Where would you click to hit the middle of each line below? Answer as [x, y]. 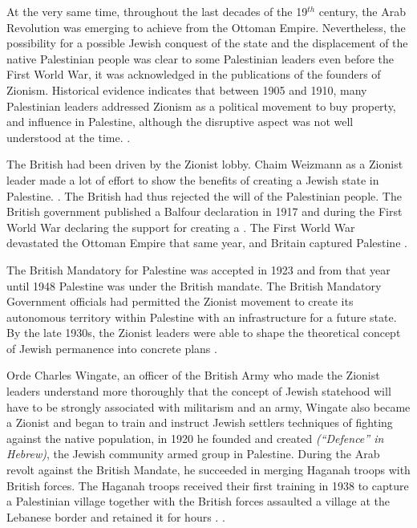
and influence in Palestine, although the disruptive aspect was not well [180, 122]
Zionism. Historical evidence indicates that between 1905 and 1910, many [187, 89]
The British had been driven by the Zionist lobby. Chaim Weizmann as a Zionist [205, 164]
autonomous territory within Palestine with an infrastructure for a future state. [202, 317]
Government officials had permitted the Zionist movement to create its [180, 301]
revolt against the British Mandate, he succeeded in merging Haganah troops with [208, 470]
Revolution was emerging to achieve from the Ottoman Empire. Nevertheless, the [206, 27]
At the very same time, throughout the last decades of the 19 [157, 11]
